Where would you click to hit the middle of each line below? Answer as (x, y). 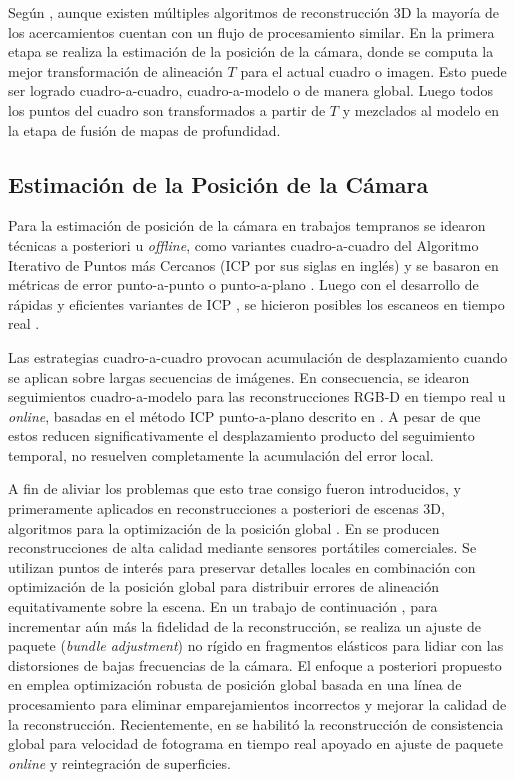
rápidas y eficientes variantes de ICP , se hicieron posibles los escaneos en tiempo (256, 303)
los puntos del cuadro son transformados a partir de (167, 109)
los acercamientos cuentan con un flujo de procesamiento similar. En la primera (251, 31)
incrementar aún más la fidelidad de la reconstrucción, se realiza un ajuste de (244, 625)
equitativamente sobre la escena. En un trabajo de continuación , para (223, 606)
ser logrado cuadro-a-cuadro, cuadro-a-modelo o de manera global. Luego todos (251, 90)
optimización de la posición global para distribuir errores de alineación (224, 586)
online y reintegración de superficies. (119, 762)
